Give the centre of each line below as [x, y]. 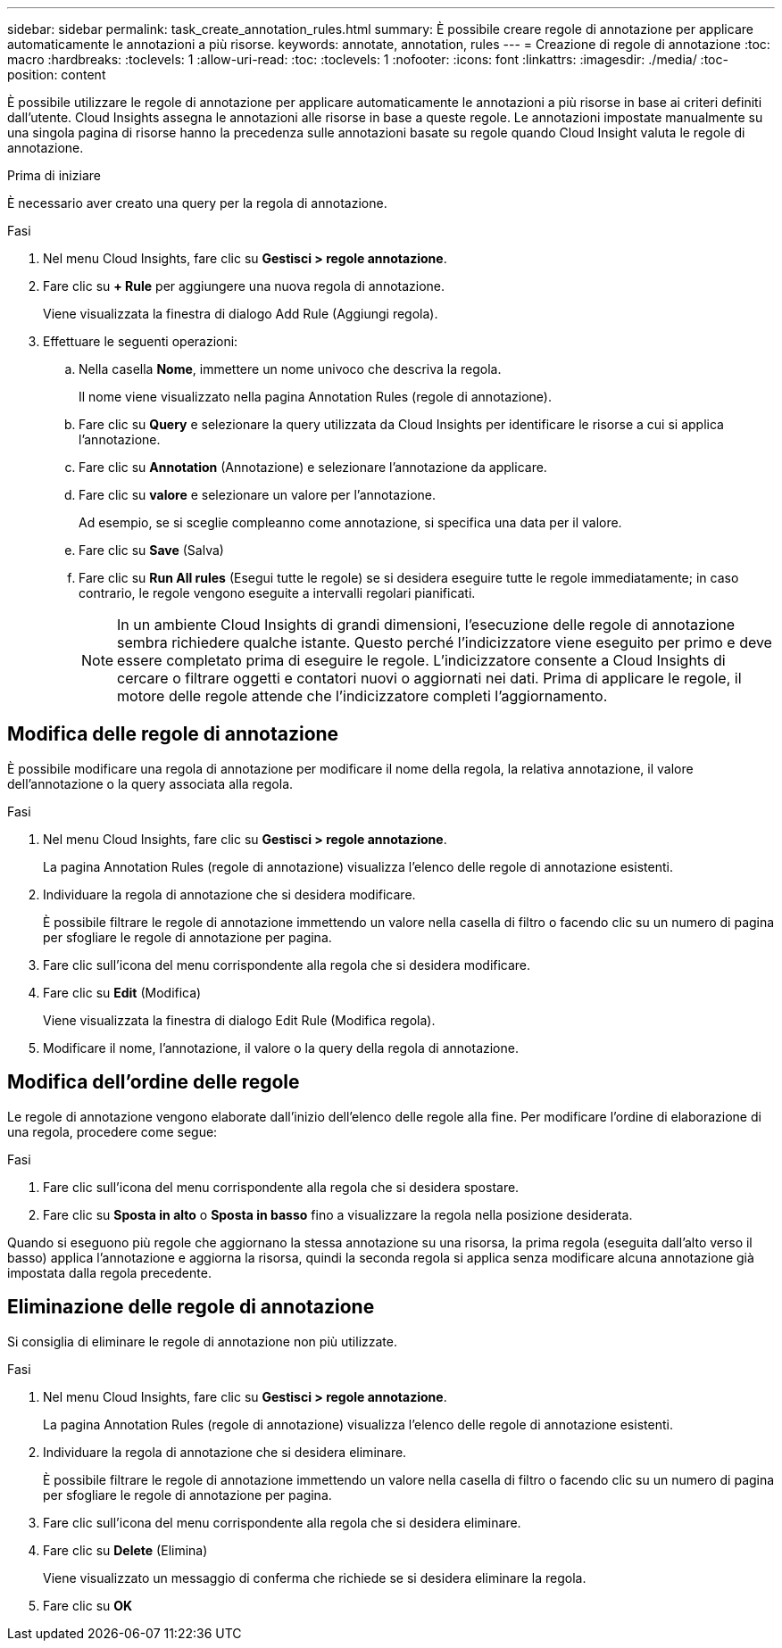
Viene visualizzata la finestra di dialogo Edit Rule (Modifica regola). [239, 1020]
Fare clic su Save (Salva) [151, 550]
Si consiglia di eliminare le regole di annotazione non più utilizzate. [202, 1341]
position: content [57, 75]
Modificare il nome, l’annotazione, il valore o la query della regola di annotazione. [281, 1048]
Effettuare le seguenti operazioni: [141, 341]
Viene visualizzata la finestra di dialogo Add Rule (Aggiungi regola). [241, 314]
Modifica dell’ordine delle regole [154, 1082]
